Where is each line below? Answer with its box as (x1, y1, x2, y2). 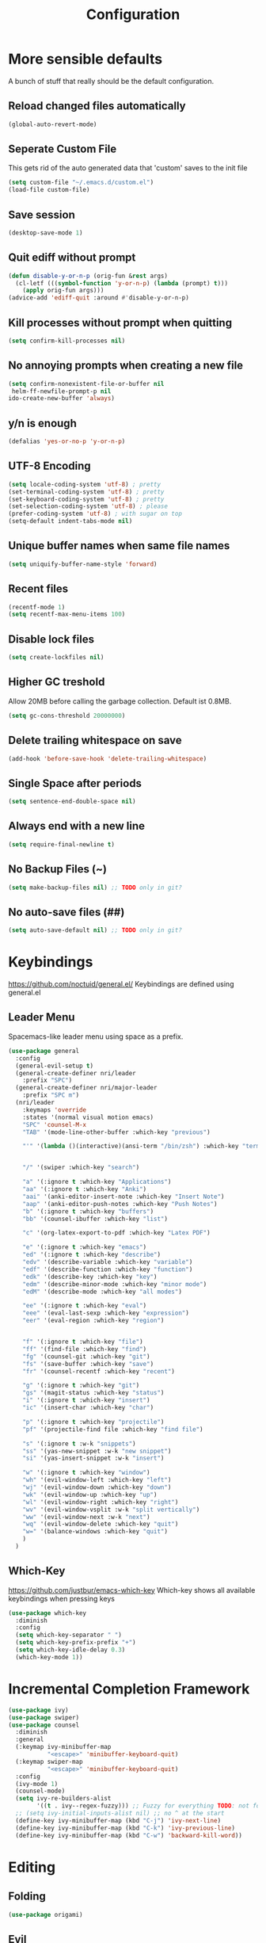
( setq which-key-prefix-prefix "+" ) (15, 1639, 136, 1647)
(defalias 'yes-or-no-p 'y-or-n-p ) (8, 437, 126, 445)
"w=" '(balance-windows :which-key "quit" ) (22, 1528, 169, 1536)
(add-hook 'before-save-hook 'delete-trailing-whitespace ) (8, 754, 207, 762)
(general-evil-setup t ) (15, 1062, 93, 1070)
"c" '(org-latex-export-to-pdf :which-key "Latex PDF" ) (22, 1229, 211, 1237)
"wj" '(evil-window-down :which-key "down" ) (22, 1483, 172, 1491)
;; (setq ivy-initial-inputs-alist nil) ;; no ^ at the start (15, 1809, 225, 1817)
